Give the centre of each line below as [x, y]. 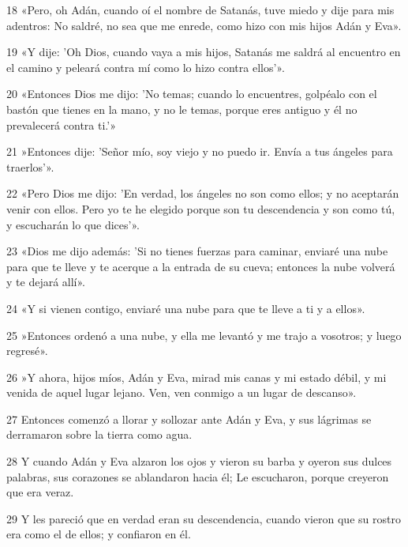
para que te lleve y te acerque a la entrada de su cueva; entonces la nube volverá [201, 266]
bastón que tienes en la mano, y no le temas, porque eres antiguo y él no [182, 109]
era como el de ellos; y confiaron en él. [99, 534]
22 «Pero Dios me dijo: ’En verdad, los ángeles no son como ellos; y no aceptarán [203, 193]
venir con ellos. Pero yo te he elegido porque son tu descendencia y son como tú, [201, 208]
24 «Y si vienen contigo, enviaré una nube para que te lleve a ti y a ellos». [186, 308]
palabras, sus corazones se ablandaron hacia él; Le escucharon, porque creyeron [198, 476]
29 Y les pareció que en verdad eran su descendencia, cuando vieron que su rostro [204, 518]
